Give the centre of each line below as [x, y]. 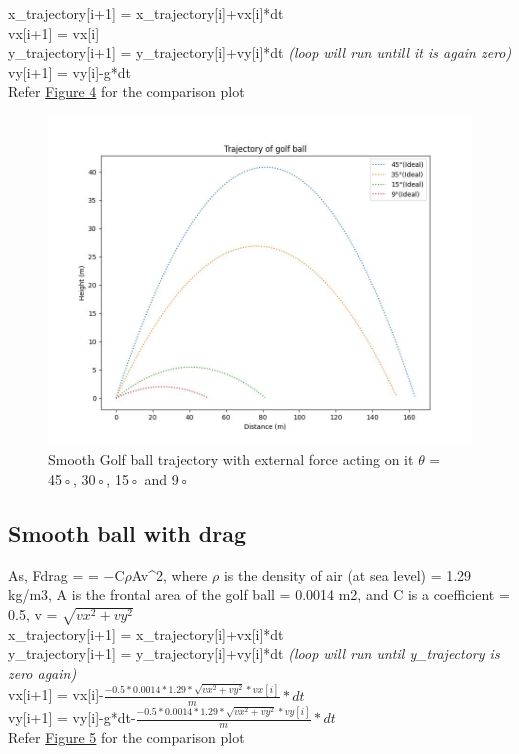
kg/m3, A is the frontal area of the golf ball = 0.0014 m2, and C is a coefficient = [259, 594]
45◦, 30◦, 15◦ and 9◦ [119, 478]
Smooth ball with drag [127, 532]
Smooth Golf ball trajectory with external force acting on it [231, 459]
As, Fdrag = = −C [66, 574]
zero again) [42, 672]
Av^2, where [169, 574]
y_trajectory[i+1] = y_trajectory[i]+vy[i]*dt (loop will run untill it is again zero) [260, 52]
